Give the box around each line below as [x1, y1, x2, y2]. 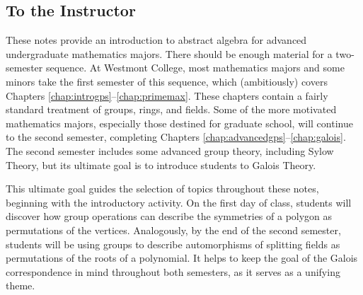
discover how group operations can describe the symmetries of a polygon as [6, 209, 333, 224]
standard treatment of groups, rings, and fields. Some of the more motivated [6, 102, 337, 117]
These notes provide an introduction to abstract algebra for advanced [6, 33, 307, 47]
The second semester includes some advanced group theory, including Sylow [6, 143, 334, 158]
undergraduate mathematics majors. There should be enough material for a [6, 46, 333, 61]
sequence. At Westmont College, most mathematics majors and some [45, 60, 345, 75]
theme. [6, 278, 35, 293]
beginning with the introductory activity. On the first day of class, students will [6, 195, 352, 209]
